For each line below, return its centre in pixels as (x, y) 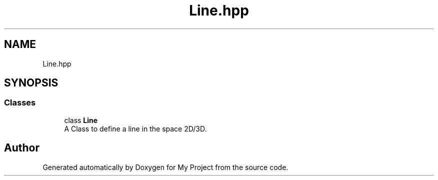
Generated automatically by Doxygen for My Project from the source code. (165, 167)
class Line (81, 120)
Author (22, 148)
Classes (20, 103)
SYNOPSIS (31, 83)
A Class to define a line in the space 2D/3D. (135, 128)
